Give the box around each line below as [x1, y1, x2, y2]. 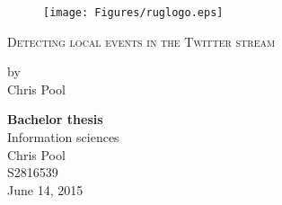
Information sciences [7, 128, 119, 147]
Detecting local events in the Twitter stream [7, 31, 276, 50]
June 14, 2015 [7, 180, 84, 199]
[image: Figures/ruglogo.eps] [43, 6, 224, 19]
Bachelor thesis [7, 110, 103, 129]
